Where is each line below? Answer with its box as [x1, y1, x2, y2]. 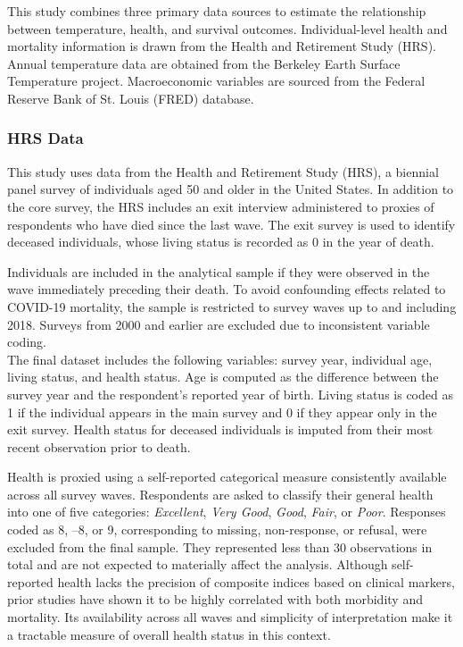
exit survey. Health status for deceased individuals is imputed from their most [7, 420, 434, 439]
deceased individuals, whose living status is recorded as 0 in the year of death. [7, 232, 434, 251]
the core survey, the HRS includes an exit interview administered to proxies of [7, 197, 434, 215]
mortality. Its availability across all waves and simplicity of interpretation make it [7, 608, 453, 626]
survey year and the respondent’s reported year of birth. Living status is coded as [7, 384, 453, 403]
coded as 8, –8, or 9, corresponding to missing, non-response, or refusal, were [7, 520, 427, 539]
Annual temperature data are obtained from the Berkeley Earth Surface [7, 54, 401, 72]
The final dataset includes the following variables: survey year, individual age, [7, 349, 433, 368]
